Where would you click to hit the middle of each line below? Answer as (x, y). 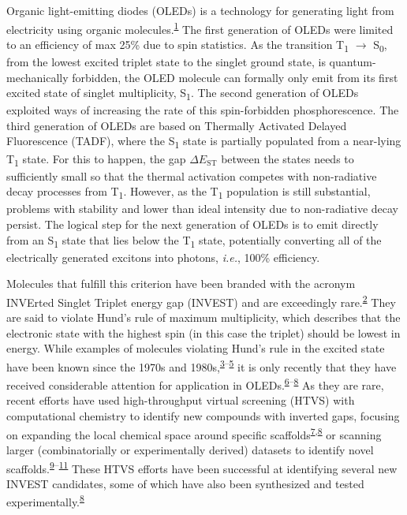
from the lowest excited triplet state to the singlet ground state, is (166, 61)
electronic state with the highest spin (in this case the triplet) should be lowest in (203, 332)
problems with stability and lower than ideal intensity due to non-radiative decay (202, 209)
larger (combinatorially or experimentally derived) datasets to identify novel (190, 449)
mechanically (37, 77)
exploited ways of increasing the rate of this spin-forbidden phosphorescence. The (203, 110)
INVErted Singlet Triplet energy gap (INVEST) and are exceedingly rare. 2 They (201, 300)
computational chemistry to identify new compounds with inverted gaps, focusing (203, 416)
